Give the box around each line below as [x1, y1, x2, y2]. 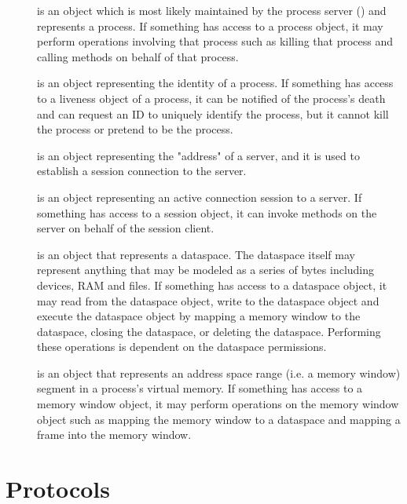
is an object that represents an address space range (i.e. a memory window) [37, 364, 401, 381]
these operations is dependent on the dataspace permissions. [37, 338, 327, 355]
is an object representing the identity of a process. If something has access [37, 75, 394, 91]
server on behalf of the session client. [37, 220, 214, 236]
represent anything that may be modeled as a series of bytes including [37, 261, 375, 278]
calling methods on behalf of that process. [37, 48, 239, 64]
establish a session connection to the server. [37, 163, 247, 179]
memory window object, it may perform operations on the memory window [37, 396, 399, 412]
